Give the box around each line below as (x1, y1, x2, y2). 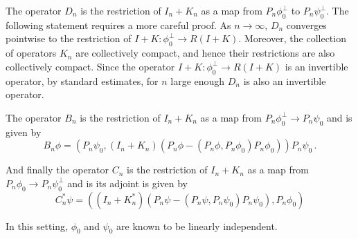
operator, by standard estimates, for (6, 73, 159, 88)
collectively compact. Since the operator (6, 59, 175, 73)
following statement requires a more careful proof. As (6, 17, 231, 32)
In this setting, (6, 218, 68, 233)
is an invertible (285, 59, 348, 73)
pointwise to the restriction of (6, 31, 132, 46)
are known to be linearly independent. (116, 218, 278, 233)
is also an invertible (243, 73, 326, 88)
